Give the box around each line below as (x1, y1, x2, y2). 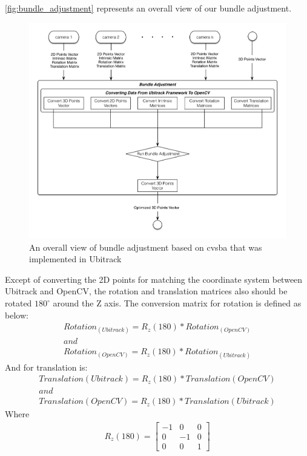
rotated (5, 297, 32, 309)
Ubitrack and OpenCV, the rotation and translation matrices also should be (5, 285, 288, 297)
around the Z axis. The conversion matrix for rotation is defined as (53, 297, 302, 309)
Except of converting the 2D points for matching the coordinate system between (5, 273, 303, 285)
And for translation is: (5, 360, 88, 373)
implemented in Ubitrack (29, 253, 122, 265)
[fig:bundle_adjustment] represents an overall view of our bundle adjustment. (5, 2, 292, 14)
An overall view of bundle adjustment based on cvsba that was (29, 240, 262, 253)
